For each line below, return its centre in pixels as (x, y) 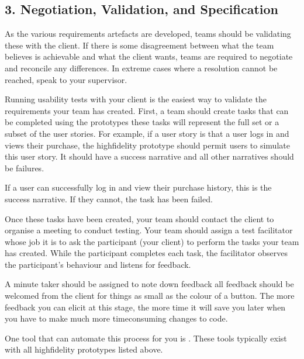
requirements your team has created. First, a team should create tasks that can (147, 110)
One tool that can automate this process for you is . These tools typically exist (146, 338)
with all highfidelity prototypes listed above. (84, 349)
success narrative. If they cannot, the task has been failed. (109, 199)
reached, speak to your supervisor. (66, 79)
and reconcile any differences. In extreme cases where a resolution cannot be (141, 68)
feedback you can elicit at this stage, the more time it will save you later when (145, 307)
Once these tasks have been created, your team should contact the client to (139, 218)
